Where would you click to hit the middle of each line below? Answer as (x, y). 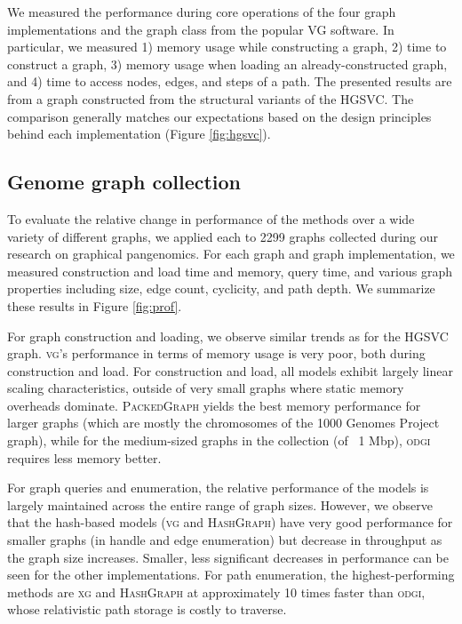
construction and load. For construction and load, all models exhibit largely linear (230, 370)
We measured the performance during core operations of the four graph (202, 12)
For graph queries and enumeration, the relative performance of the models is (218, 488)
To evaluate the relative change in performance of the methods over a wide (211, 218)
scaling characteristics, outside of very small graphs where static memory (206, 388)
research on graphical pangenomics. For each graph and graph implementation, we (231, 254)
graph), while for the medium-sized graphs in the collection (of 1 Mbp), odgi (219, 440)
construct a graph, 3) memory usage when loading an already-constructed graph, (227, 64)
